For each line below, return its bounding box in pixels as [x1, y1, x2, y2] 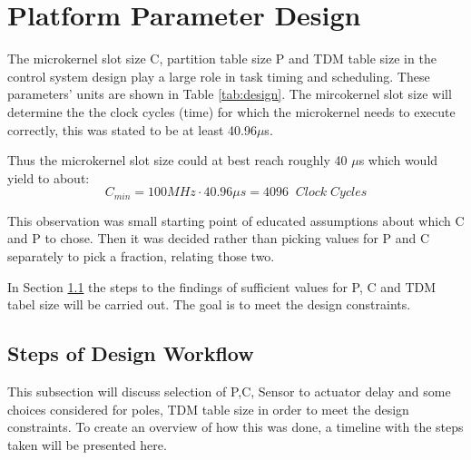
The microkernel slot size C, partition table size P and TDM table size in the [7, 49, 437, 68]
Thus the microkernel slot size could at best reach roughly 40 [7, 151, 348, 170]
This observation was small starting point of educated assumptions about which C [7, 210, 465, 230]
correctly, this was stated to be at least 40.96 [7, 120, 257, 139]
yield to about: [7, 168, 90, 187]
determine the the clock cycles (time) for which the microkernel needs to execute [7, 102, 456, 121]
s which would [358, 151, 438, 170]
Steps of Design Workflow [7, 339, 254, 367]
